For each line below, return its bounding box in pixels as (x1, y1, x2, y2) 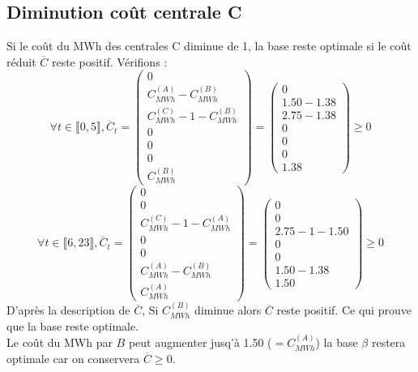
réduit (6, 53, 36, 70)
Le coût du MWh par (6, 334, 113, 351)
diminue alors (194, 301, 262, 319)
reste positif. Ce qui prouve (276, 301, 412, 319)
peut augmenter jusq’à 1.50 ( (128, 334, 272, 351)
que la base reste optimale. (6, 317, 139, 334)
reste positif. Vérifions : (51, 53, 168, 70)
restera (371, 334, 406, 351)
